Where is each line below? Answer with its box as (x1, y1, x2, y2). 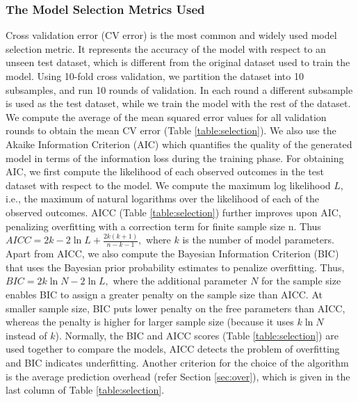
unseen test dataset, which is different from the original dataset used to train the (6, 55, 350, 70)
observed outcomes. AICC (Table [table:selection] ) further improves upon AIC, (6, 204, 341, 219)
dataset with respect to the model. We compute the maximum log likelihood (6, 177, 331, 192)
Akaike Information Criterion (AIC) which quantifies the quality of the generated (6, 136, 352, 151)
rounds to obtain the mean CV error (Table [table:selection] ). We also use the (6, 123, 336, 138)
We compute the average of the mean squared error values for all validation (6, 109, 327, 124)
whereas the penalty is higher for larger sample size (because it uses (6, 314, 294, 329)
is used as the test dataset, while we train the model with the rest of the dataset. (6, 96, 351, 111)
